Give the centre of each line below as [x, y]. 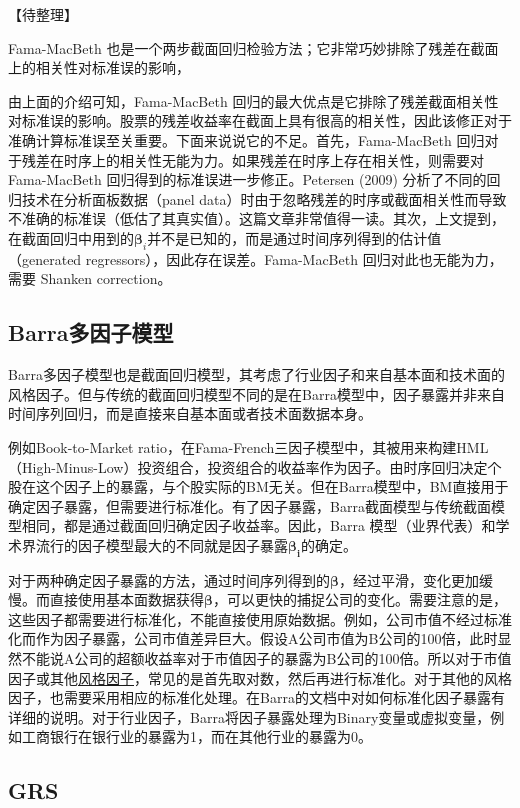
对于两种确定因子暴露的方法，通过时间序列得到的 [169, 579]
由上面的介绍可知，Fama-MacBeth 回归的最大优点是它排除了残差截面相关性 [253, 100]
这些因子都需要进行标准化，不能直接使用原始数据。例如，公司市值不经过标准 [260, 618]
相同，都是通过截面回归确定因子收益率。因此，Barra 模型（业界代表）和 [258, 525]
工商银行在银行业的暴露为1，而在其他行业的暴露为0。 [196, 736]
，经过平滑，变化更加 [409, 579]
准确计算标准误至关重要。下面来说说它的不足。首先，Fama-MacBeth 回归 [246, 139]
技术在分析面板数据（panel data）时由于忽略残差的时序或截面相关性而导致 [264, 198]
